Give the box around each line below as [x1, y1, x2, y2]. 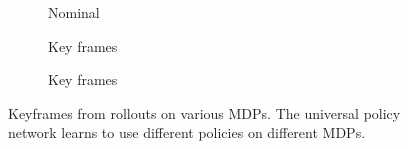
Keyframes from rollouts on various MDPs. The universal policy [8, 102, 401, 123]
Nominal [48, 2, 100, 22]
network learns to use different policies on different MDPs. [8, 122, 366, 143]
